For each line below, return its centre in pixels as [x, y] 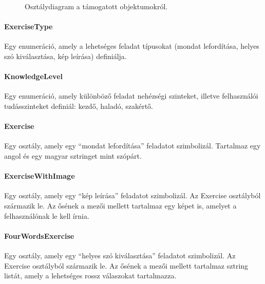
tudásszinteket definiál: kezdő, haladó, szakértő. [79, 106]
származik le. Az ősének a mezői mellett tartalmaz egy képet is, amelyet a [120, 205]
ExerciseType [29, 26]
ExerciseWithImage [40, 176]
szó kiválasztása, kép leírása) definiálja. [65, 56]
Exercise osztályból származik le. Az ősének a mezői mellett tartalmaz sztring [126, 265]
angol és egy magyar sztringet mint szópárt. [73, 155]
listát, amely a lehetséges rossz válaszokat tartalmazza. [90, 276]
